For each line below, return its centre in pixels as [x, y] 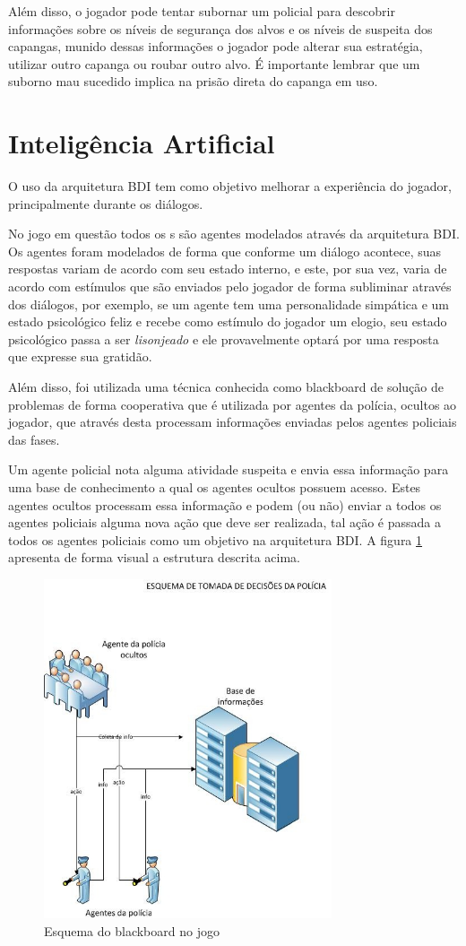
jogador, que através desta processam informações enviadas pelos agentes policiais [233, 422]
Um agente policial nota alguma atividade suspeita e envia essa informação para [229, 469]
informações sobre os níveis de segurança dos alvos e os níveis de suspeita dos [220, 28]
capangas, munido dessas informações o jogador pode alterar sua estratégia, [216, 46]
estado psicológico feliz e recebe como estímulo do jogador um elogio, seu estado [228, 321]
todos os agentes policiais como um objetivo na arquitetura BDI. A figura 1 [216, 539]
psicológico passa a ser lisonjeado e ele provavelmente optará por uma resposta [224, 338]
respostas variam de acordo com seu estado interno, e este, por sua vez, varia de [228, 269]
